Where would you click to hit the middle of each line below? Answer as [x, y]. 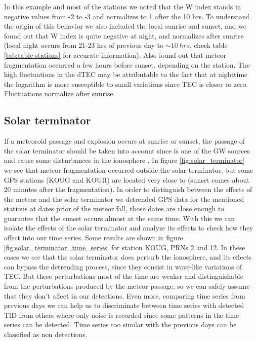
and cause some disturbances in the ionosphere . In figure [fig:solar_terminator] [124, 160]
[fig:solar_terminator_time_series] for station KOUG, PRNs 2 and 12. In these [125, 247]
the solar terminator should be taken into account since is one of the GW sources [127, 150]
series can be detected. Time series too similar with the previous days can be [120, 324]
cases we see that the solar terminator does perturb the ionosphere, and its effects [128, 257]
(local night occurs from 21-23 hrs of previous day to [84, 45]
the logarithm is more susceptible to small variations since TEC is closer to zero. [126, 84]
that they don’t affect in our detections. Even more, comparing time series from [125, 295]
